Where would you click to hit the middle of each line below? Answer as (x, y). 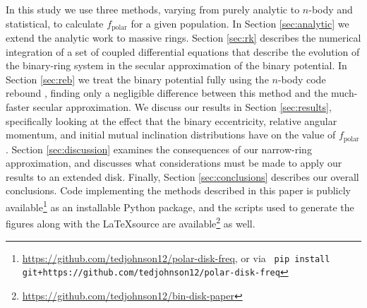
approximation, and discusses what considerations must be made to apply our (174, 163)
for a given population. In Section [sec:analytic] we (240, 23)
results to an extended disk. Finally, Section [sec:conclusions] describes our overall (182, 176)
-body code (302, 79)
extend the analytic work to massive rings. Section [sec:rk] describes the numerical (183, 38)
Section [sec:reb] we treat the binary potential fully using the (137, 79)
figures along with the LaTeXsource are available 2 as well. (131, 222)
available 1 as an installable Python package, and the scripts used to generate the (180, 206)
